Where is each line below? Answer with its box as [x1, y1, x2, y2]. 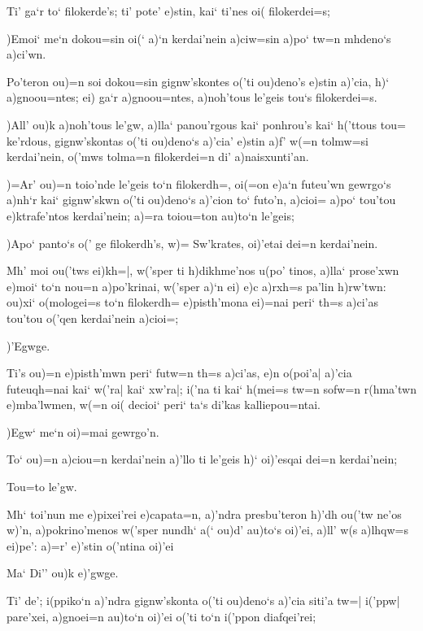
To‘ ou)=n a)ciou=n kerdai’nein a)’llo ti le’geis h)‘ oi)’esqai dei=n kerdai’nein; [7, 450, 398, 468]
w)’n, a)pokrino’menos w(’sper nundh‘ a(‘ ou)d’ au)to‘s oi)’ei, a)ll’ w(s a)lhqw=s [7, 521, 409, 538]
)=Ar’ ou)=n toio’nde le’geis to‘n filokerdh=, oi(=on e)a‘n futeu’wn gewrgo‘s [7, 175, 391, 192]
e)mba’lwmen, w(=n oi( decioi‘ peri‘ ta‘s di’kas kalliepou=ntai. [7, 396, 321, 413]
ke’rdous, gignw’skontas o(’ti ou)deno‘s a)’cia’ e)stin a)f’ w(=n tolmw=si [7, 132, 369, 149]
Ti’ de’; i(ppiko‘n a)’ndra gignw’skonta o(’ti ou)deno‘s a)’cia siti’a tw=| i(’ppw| [7, 592, 400, 609]
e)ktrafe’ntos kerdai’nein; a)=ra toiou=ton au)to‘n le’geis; [7, 207, 294, 224]
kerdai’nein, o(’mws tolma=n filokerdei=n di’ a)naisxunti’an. [7, 148, 309, 165]
